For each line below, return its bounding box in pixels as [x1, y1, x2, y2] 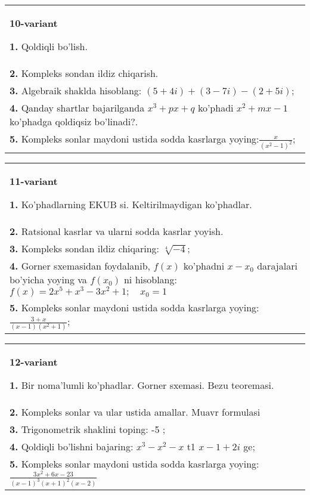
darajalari [257, 259, 297, 273]
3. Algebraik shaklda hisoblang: [10, 83, 142, 97]
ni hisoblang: [123, 273, 177, 287]
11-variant [10, 174, 58, 188]
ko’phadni [183, 259, 225, 273]
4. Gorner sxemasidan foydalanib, [10, 259, 151, 273]
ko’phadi [197, 101, 234, 115]
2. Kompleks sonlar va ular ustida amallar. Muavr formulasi [10, 404, 261, 419]
